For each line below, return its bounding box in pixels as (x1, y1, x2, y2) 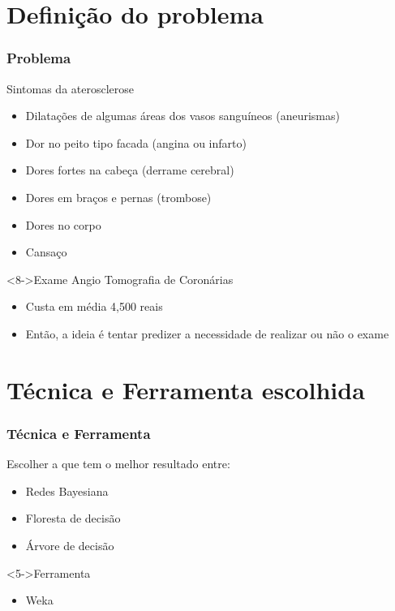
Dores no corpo (25, 216, 101, 233)
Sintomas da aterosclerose (6, 80, 135, 97)
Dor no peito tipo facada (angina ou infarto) (25, 134, 247, 151)
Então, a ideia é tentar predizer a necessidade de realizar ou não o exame (25, 325, 389, 342)
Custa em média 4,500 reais (25, 298, 163, 315)
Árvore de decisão (25, 536, 114, 553)
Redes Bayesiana (25, 482, 109, 499)
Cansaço (25, 243, 67, 260)
